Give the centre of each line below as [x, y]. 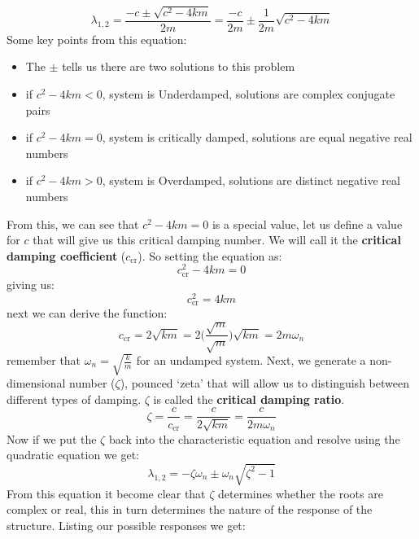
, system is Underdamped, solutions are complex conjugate [249, 94]
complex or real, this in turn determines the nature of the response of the [190, 509]
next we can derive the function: [87, 313]
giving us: [31, 284]
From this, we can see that [73, 223]
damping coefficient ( [66, 255]
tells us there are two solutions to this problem [179, 66]
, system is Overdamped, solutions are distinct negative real [251, 180]
